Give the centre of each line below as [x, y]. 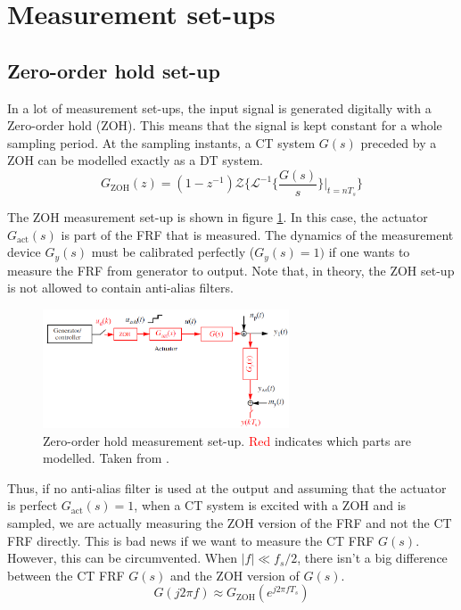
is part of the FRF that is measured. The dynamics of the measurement [257, 234]
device [24, 252]
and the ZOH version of [235, 575]
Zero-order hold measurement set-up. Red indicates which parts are [227, 440]
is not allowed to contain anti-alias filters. [120, 288]
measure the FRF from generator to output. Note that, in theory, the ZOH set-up [231, 270]
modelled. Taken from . [107, 458]
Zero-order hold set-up [114, 70]
